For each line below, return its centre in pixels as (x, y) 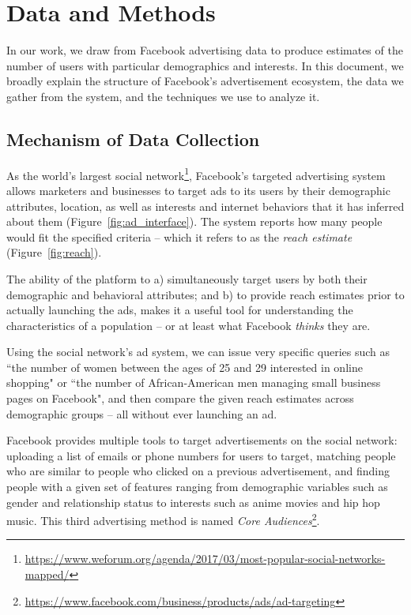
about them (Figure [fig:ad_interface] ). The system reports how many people (194, 221)
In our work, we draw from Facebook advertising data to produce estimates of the (205, 50)
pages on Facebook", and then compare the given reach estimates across (180, 398)
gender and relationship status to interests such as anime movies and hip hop (193, 502)
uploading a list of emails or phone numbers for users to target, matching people (201, 455)
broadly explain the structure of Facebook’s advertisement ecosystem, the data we (205, 81)
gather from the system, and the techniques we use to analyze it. (163, 96)
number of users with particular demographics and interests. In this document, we (205, 65)
